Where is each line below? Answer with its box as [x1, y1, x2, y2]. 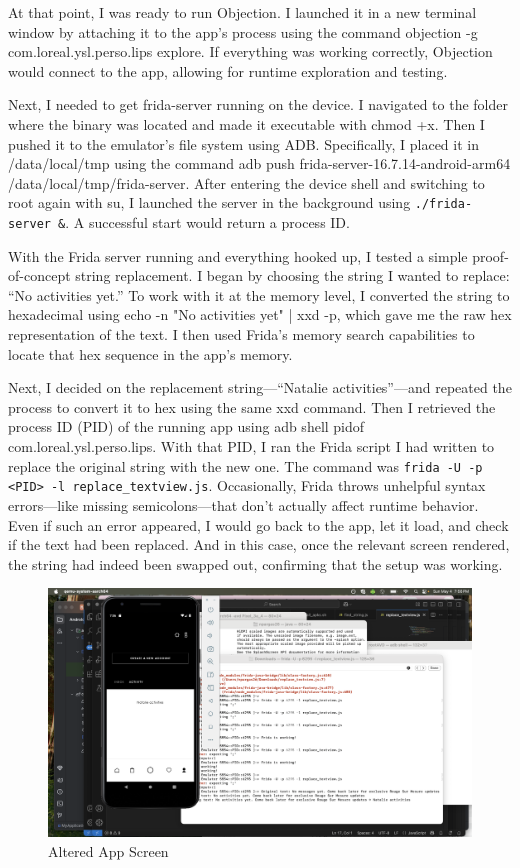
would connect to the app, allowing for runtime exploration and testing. [8, 60, 448, 81]
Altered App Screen [48, 840, 169, 861]
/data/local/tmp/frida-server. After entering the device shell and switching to [8, 172, 485, 193]
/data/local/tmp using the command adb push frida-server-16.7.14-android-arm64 [8, 153, 511, 174]
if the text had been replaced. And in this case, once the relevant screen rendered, [8, 534, 510, 555]
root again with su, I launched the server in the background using [8, 192, 411, 213]
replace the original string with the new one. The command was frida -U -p [8, 455, 483, 476]
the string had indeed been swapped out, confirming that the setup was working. [8, 553, 503, 574]
